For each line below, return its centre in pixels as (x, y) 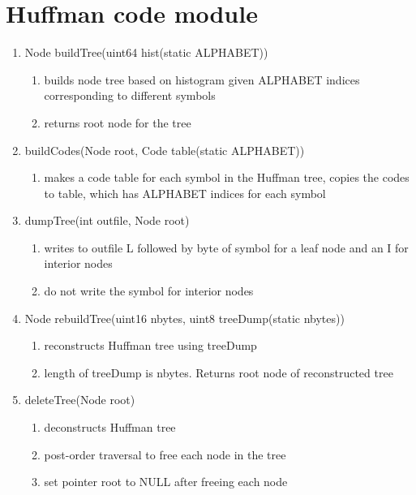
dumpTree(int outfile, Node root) (107, 220)
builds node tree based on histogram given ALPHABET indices (202, 79)
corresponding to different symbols (130, 95)
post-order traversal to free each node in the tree (165, 454)
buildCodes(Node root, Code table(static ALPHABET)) (165, 150)
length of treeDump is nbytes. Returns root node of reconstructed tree (219, 372)
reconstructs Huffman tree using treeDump (150, 345)
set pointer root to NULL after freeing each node (166, 482)
